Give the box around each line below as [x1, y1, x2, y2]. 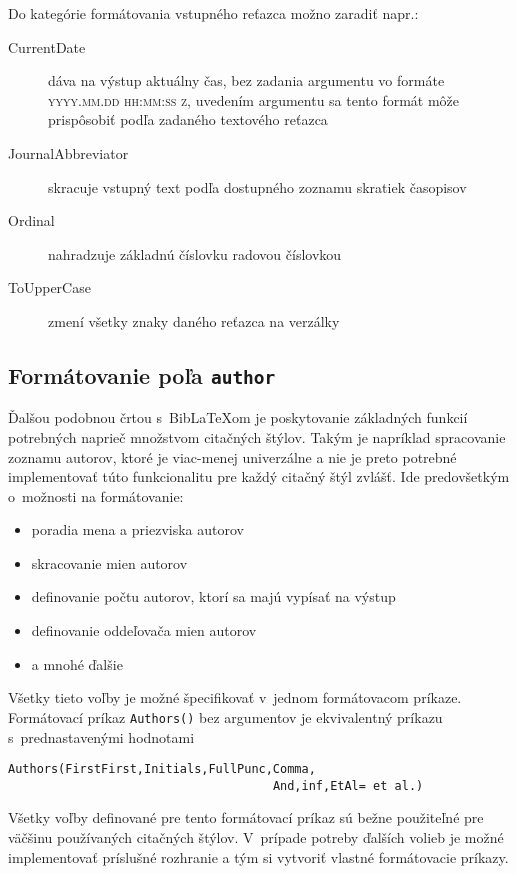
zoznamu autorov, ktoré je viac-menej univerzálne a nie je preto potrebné [8, 446, 457, 467]
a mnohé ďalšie [31, 653, 123, 674]
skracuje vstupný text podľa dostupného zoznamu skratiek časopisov [48, 176, 467, 197]
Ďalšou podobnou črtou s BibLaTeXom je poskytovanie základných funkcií [8, 407, 468, 428]
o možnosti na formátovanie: [8, 485, 184, 506]
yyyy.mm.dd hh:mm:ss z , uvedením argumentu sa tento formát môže [48, 89, 460, 110]
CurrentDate [8, 36, 86, 57]
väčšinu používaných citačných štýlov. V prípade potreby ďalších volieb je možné [8, 827, 504, 847]
